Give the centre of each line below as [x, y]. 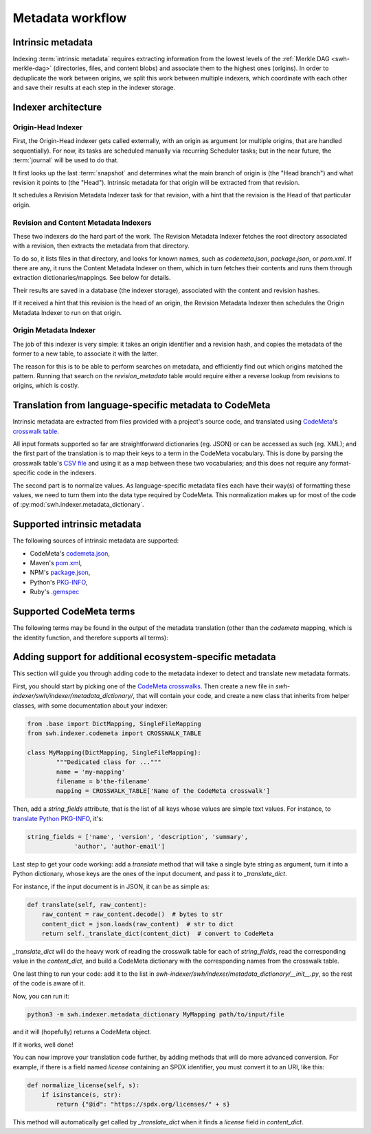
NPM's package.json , [60, 573]
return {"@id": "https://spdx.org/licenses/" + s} [143, 1104]
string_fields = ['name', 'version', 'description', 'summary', [138, 837]
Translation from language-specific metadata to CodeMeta [142, 405]
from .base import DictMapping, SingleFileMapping [114, 723]
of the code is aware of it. [49, 983]
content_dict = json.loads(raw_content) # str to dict [138, 924]
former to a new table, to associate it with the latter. [86, 353]
